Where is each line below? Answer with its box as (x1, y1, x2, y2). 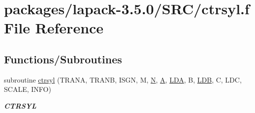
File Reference (4, 18, 104, 38)
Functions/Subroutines (4, 51, 122, 66)
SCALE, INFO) (4, 84, 51, 94)
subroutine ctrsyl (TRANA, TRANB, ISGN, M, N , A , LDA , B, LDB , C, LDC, (4, 74, 242, 85)
